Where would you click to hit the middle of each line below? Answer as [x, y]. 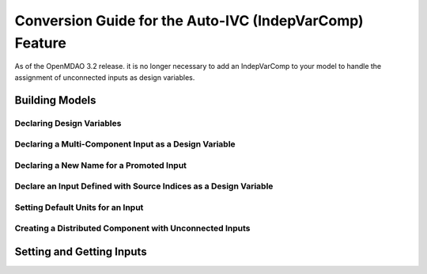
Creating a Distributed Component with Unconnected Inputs [132, 228]
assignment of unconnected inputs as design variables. [105, 77]
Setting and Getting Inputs [81, 251]
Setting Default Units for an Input [79, 207]
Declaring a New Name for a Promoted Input [101, 165]
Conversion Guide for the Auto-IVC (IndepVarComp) [189, 21]
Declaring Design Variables [68, 123]
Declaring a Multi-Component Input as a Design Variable [125, 144]
